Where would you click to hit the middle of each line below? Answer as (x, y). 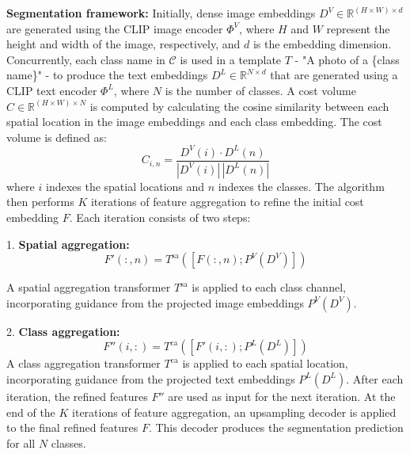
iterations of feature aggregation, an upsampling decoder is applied (234, 412)
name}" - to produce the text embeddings (107, 75)
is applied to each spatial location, (265, 363)
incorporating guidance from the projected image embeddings (155, 302)
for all (21, 443)
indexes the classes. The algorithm (301, 186)
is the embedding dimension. (322, 44)
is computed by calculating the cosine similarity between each (239, 106)
